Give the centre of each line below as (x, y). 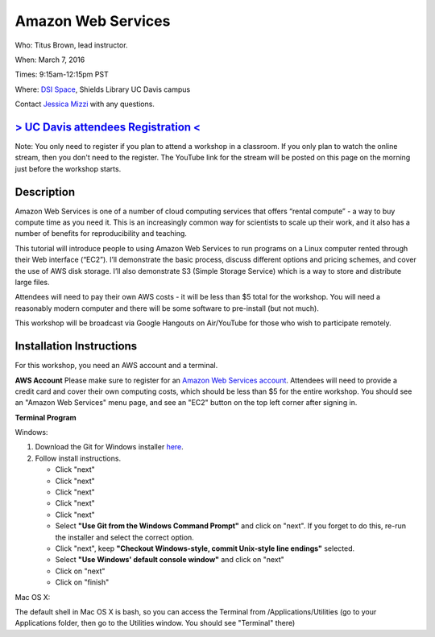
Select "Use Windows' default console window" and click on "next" (170, 560)
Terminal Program (46, 417)
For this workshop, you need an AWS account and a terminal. (116, 366)
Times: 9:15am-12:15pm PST (62, 74)
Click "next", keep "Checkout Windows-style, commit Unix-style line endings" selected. (205, 548)
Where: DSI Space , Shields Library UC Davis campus (103, 89)
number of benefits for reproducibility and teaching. (101, 234)
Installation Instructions (76, 346)
